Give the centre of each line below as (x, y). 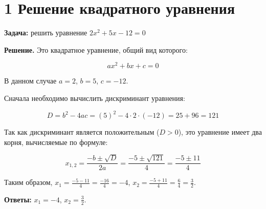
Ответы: (18, 199)
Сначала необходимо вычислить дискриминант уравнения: (95, 98)
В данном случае (30, 81)
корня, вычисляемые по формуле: (56, 142)
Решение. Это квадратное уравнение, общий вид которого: (96, 49)
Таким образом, (28, 182)
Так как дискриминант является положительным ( (82, 132)
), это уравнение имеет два (220, 132)
